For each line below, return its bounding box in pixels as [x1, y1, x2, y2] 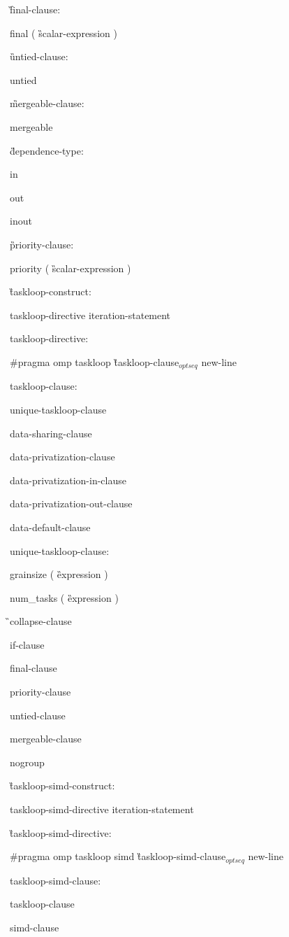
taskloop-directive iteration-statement [10, 307, 171, 322]
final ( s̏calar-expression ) [10, 25, 117, 40]
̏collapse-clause [10, 614, 72, 628]
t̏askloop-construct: [10, 284, 91, 299]
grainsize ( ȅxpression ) [10, 567, 108, 582]
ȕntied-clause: [10, 49, 68, 64]
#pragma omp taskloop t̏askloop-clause [10, 354, 179, 369]
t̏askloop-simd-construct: [10, 778, 115, 793]
